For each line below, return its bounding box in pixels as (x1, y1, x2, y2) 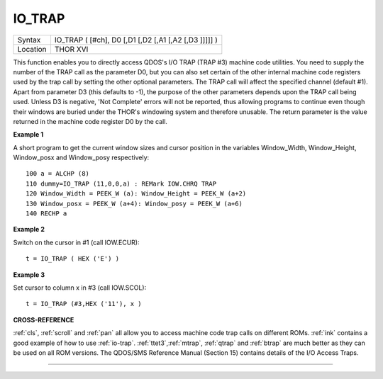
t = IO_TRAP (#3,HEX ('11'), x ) (26, 300, 142, 308)
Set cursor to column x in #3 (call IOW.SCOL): (13, 283, 147, 292)
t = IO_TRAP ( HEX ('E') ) (26, 255, 120, 263)
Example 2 (13, 225, 45, 234)
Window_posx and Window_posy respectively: (13, 153, 150, 162)
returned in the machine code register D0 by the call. (13, 117, 168, 125)
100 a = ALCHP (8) (26, 170, 90, 178)
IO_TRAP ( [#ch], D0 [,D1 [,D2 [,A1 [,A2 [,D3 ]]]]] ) (54, 35, 218, 45)
